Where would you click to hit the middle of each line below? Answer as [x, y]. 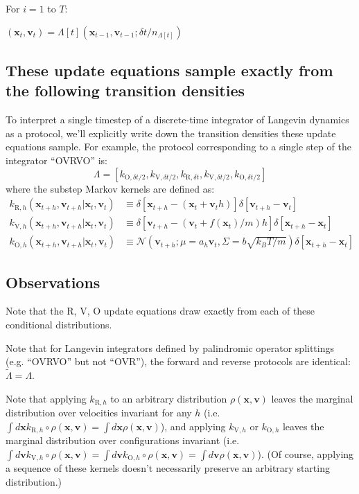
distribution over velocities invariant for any [99, 413]
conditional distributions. [59, 325]
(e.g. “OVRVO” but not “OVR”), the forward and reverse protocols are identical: [178, 361]
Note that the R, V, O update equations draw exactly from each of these [160, 311]
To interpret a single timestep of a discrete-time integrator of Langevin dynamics [177, 120]
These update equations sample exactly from [169, 70]
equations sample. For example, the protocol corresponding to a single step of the [178, 147]
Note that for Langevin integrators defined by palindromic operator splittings [170, 347]
